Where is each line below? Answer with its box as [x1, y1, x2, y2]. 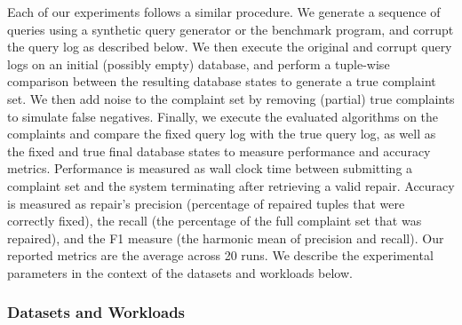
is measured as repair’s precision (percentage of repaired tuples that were [7, 194, 405, 212]
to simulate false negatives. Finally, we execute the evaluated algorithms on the [7, 107, 439, 125]
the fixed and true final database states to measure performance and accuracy [7, 141, 431, 160]
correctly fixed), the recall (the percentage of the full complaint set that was [7, 211, 422, 230]
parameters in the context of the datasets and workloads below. [7, 263, 353, 281]
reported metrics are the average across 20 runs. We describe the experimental [7, 246, 434, 265]
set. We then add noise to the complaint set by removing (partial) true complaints [7, 89, 455, 107]
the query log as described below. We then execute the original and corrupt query [7, 37, 452, 56]
